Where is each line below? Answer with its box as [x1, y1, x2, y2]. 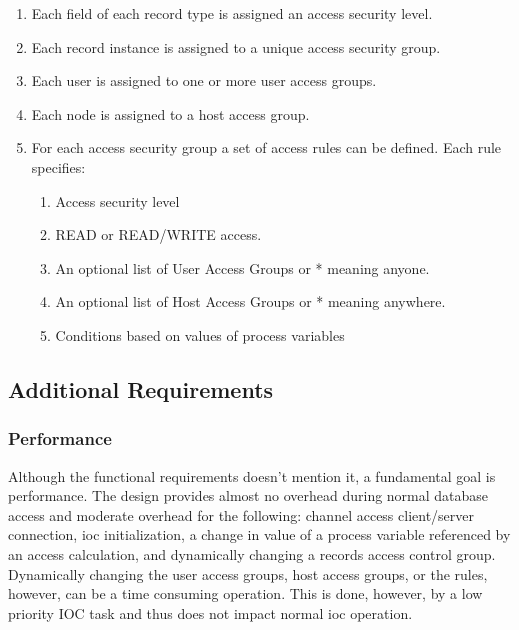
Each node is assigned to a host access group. [31, 103, 310, 124]
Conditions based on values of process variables [55, 324, 345, 345]
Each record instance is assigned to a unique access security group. [31, 36, 441, 57]
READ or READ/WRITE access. [55, 224, 262, 245]
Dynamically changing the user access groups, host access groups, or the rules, [8, 563, 488, 584]
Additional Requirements [8, 373, 274, 404]
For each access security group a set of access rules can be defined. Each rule [31, 137, 502, 158]
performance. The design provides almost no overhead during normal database [8, 485, 489, 506]
